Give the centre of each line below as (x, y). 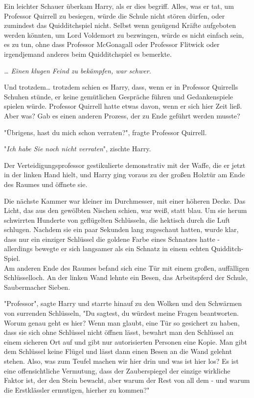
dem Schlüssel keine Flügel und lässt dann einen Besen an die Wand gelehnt (118, 351)
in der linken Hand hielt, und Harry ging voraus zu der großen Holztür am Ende (125, 175)
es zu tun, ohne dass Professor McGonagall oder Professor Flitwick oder (112, 44)
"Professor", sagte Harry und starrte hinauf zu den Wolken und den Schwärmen (123, 303)
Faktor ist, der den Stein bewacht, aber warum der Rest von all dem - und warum (127, 380)
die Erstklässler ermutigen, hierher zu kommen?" (77, 389)
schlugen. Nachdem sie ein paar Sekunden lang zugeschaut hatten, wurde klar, (121, 229)
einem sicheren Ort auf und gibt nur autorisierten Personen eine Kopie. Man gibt (126, 341)
